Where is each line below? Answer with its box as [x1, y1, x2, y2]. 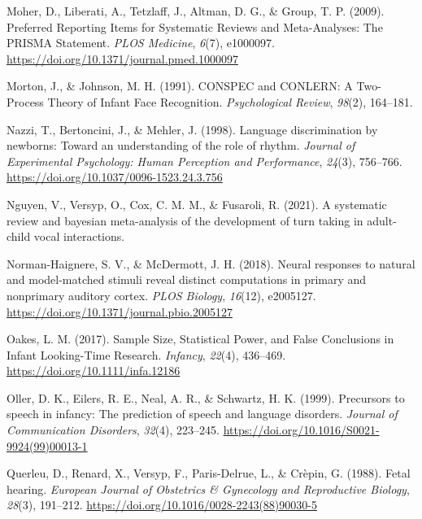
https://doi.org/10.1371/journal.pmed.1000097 [7, 50, 238, 67]
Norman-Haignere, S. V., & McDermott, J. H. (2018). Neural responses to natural [7, 255, 415, 272]
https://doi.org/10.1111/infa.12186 [7, 362, 181, 379]
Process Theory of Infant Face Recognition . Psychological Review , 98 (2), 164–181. [7, 93, 413, 110]
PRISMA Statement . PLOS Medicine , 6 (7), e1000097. [7, 34, 275, 51]
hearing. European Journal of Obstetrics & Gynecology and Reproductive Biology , [7, 480, 410, 497]
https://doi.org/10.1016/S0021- [223, 421, 380, 438]
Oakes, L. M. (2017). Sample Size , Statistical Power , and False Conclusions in [7, 330, 394, 347]
